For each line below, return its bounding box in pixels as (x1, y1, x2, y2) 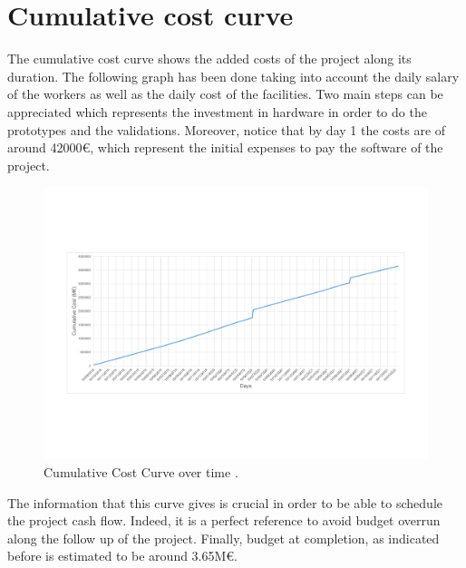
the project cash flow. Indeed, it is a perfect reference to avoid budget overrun (7, 511, 441, 530)
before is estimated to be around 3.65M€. (7, 546, 238, 565)
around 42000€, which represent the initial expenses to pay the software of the (7, 138, 443, 157)
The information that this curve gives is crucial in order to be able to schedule (7, 493, 442, 512)
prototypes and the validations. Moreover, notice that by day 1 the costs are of (7, 120, 446, 139)
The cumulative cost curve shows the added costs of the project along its (7, 49, 412, 68)
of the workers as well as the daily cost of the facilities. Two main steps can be (7, 84, 443, 103)
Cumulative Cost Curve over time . (44, 462, 238, 481)
